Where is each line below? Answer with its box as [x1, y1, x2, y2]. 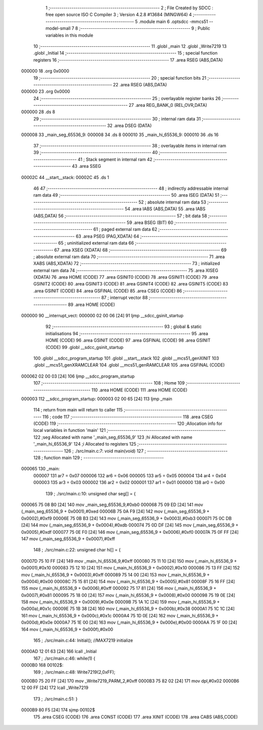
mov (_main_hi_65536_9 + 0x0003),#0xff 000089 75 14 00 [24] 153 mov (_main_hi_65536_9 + [21, 571, 210, 578]
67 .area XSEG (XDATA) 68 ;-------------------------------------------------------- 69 [54, 247, 226, 253]
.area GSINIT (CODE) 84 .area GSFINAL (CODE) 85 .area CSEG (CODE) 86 [33, 288, 182, 294]
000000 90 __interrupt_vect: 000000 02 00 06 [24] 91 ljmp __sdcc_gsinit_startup [21, 313, 184, 319]
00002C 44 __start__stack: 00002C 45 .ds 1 [21, 174, 110, 180]
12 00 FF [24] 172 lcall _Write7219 [21, 685, 89, 690]
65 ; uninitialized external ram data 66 [58, 240, 134, 246]
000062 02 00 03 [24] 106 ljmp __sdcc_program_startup [21, 373, 135, 379]
